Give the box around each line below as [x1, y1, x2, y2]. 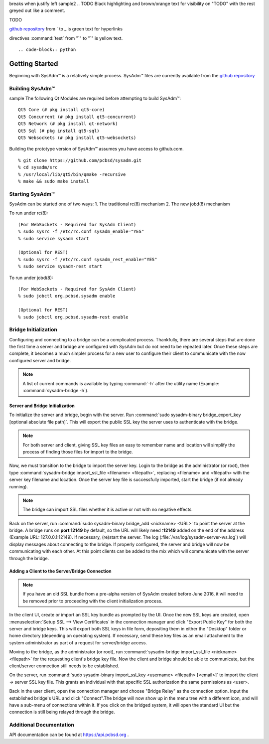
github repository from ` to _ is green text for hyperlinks [9, 26, 123, 32]
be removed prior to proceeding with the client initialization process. [22, 598, 163, 604]
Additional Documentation [9, 722, 75, 729]
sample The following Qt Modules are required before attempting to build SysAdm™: [9, 95, 181, 101]
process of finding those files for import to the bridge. [22, 448, 133, 454]
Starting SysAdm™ [9, 190, 55, 197]
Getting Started [9, 59, 58, 68]
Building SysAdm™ [9, 85, 55, 92]
